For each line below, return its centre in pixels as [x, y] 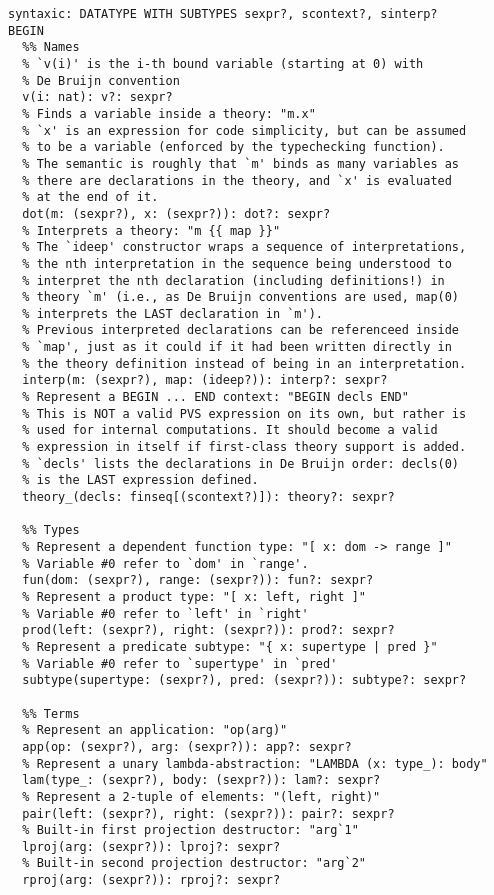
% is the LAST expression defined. [140, 480]
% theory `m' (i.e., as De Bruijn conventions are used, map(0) [241, 297]
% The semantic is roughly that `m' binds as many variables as [241, 163]
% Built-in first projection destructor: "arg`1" [190, 830]
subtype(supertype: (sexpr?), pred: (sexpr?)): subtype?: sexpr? [244, 680]
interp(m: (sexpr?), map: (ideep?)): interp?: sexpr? [205, 380]
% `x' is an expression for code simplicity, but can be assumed [244, 130]
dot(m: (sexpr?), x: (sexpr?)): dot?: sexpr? [176, 213]
